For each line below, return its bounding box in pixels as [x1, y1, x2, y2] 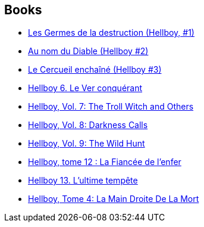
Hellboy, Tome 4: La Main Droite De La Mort [28, 194, 199, 204]
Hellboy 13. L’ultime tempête [28, 175, 138, 186]
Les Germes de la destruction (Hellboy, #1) [28, 27, 194, 38]
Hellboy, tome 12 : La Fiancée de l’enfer [28, 157, 181, 167]
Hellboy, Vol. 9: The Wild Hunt [28, 138, 145, 149]
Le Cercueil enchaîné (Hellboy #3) [28, 64, 162, 75]
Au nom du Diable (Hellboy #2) [28, 46, 149, 57]
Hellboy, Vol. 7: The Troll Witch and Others [28, 101, 194, 112]
